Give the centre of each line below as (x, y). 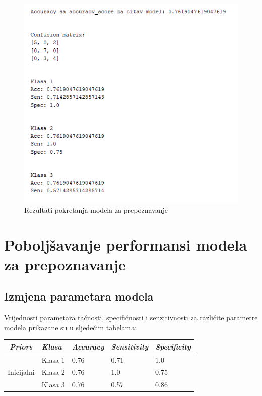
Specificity (173, 346)
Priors (21, 346)
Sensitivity (130, 346)
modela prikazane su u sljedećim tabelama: (71, 327)
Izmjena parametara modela (79, 296)
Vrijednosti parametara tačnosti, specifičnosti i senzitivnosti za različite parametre (131, 317)
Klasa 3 (53, 385)
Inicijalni (21, 372)
